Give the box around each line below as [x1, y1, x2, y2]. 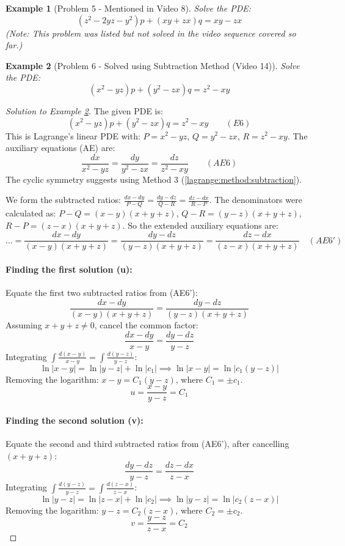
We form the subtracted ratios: [5, 193, 121, 206]
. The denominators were [209, 193, 302, 206]
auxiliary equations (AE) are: [5, 141, 115, 154]
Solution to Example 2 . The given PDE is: [5, 104, 163, 117]
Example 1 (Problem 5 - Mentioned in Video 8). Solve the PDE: [5, 2, 252, 14]
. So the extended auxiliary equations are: [122, 218, 278, 231]
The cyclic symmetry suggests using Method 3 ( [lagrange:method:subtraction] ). [5, 172, 302, 185]
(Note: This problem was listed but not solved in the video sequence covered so [5, 26, 296, 39]
